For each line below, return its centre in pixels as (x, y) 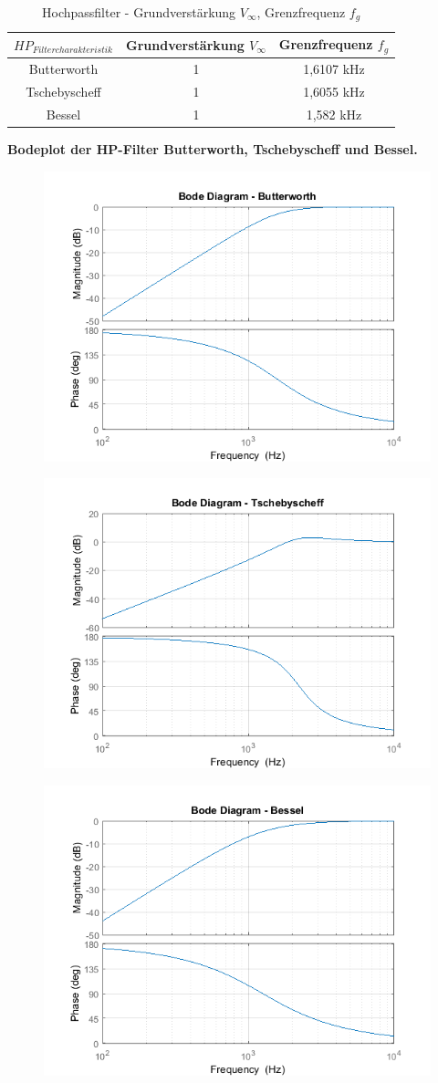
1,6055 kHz (334, 91)
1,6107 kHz (334, 69)
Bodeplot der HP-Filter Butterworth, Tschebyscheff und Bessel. (213, 148)
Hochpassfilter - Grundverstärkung (139, 12)
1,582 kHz (334, 114)
